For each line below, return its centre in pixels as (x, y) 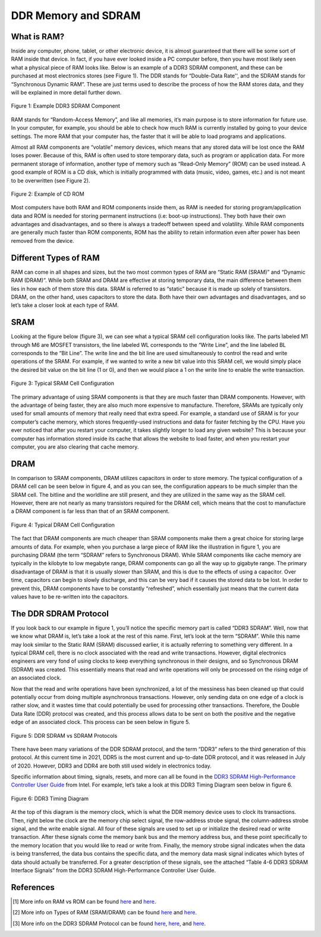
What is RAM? (38, 37)
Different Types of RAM (56, 258)
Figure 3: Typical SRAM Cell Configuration (63, 383)
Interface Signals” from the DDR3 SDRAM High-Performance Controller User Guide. (114, 870)
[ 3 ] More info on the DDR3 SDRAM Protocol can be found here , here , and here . (109, 923)
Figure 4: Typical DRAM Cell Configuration (63, 525)
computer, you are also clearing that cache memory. (75, 447)
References (33, 887)
